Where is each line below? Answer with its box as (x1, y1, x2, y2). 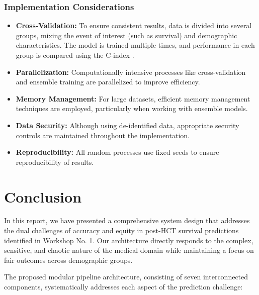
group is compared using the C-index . (16, 50, 134, 60)
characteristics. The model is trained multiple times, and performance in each (16, 40, 255, 50)
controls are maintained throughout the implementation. (16, 130, 190, 140)
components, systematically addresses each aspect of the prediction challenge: (4, 281, 243, 292)
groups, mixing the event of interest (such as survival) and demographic (16, 30, 237, 40)
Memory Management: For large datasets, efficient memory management (16, 93, 250, 104)
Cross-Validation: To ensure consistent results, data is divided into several (16, 20, 252, 31)
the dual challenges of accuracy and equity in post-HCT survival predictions (4, 225, 239, 236)
